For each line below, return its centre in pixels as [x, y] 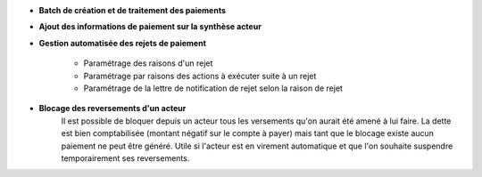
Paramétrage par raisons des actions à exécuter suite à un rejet [200, 76]
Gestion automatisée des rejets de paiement [123, 43]
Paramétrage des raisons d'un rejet [148, 63]
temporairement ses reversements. [125, 158]
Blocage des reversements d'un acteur [112, 109]
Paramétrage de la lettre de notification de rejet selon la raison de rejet [213, 88]
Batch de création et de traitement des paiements [133, 10]
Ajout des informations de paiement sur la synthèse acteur [150, 27]
